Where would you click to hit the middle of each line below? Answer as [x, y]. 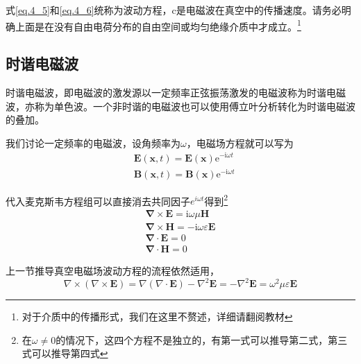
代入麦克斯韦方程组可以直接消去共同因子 [98, 201]
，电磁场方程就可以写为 [240, 142]
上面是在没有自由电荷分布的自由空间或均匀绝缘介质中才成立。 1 [158, 25]
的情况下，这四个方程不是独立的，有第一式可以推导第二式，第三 [202, 339]
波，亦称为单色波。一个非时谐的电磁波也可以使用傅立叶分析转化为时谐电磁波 [180, 106]
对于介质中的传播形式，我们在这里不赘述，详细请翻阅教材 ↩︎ [157, 317]
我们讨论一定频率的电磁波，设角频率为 [93, 142]
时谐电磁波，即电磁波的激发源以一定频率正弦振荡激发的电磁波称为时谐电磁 [176, 93]
